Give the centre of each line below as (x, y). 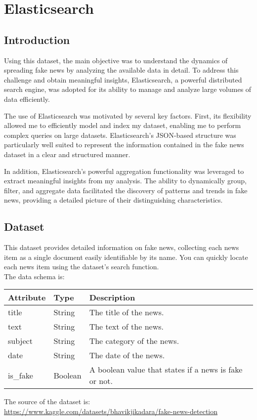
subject (20, 341)
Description (112, 297)
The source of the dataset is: (47, 401)
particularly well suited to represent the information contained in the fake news (124, 145)
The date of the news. (127, 355)
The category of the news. (134, 341)
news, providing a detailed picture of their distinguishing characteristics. (113, 200)
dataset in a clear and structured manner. (67, 154)
